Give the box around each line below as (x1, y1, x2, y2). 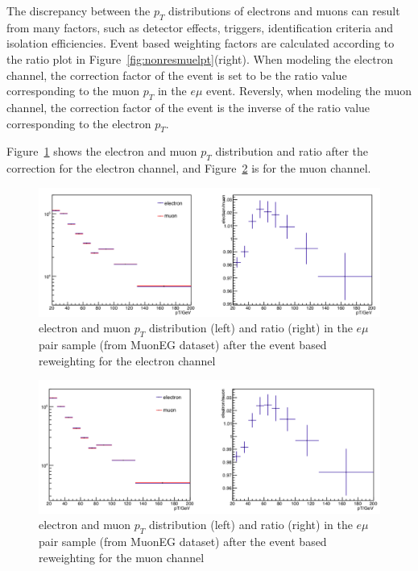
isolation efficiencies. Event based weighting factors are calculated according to (6, 35, 395, 52)
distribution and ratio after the (215, 143, 369, 160)
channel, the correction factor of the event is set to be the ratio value (6, 66, 347, 83)
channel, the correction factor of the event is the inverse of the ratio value (6, 98, 370, 115)
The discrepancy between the (6, 2, 151, 19)
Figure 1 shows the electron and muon (6, 143, 197, 160)
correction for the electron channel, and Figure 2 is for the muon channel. (6, 160, 371, 177)
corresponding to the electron (6, 115, 151, 131)
